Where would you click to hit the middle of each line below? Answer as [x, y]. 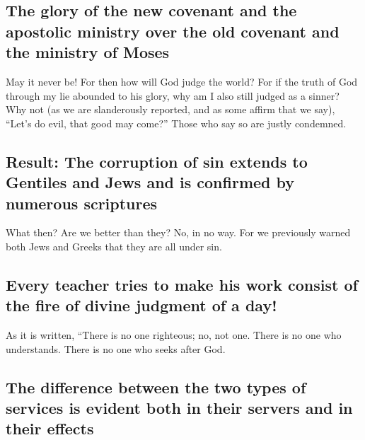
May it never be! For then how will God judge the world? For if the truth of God [182, 81]
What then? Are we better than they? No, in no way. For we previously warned [178, 232]
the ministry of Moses [88, 52]
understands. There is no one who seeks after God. [116, 348]
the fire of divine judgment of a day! [141, 305]
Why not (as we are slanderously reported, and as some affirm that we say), [170, 109]
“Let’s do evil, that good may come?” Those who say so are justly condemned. [176, 123]
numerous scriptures [82, 203]
